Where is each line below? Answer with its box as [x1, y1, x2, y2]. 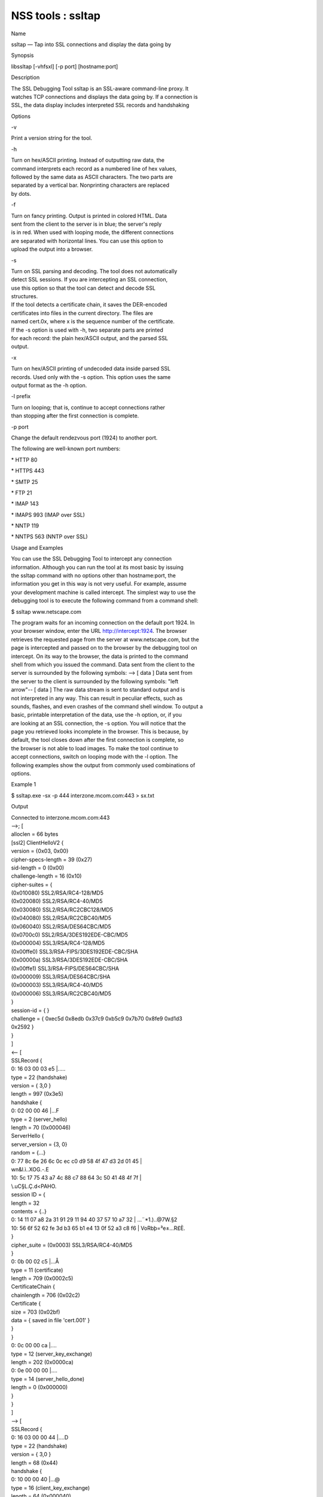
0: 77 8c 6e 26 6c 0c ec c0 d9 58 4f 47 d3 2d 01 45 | [11, 1157, 142, 1165]
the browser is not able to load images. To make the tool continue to [11, 744, 179, 751]
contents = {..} [11, 1207, 47, 1215]
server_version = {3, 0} [11, 1141, 68, 1148]
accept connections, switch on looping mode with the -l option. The [11, 753, 178, 760]
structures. [11, 293, 38, 300]
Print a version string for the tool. [11, 135, 93, 142]
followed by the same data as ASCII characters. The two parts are [11, 174, 173, 181]
